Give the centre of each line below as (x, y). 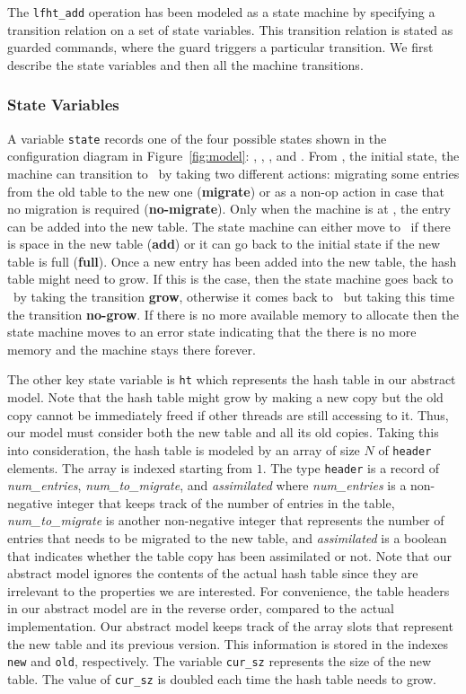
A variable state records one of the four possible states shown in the (197, 138)
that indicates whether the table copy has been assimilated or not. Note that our (230, 555)
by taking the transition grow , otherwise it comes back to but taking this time (233, 297)
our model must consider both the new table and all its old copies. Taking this (223, 432)
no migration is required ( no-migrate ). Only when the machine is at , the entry (229, 209)
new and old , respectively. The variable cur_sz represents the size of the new (220, 661)
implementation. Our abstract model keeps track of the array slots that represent (230, 625)
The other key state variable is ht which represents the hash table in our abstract (232, 379)
